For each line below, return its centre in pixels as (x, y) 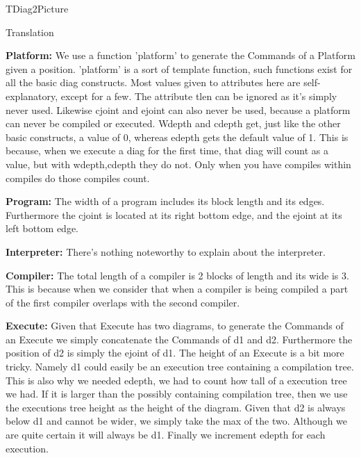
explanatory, (32, 96)
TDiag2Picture (37, 8)
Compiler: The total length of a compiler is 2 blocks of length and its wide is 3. (177, 275)
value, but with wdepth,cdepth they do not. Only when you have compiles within (178, 164)
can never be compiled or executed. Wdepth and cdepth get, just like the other (173, 123)
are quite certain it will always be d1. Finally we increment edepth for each (166, 435)
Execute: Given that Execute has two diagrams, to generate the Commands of (175, 326)
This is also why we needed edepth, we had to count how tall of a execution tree (176, 380)
